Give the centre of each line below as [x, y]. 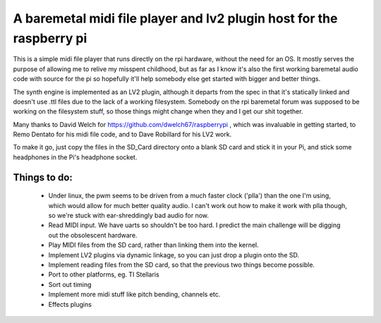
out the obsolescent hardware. [93, 235]
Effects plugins [70, 304]
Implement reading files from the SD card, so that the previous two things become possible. [182, 265]
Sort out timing [70, 284]
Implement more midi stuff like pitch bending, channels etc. [134, 294]
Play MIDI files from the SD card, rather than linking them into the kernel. [153, 245]
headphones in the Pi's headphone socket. [75, 157]
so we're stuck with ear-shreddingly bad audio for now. [129, 216]
